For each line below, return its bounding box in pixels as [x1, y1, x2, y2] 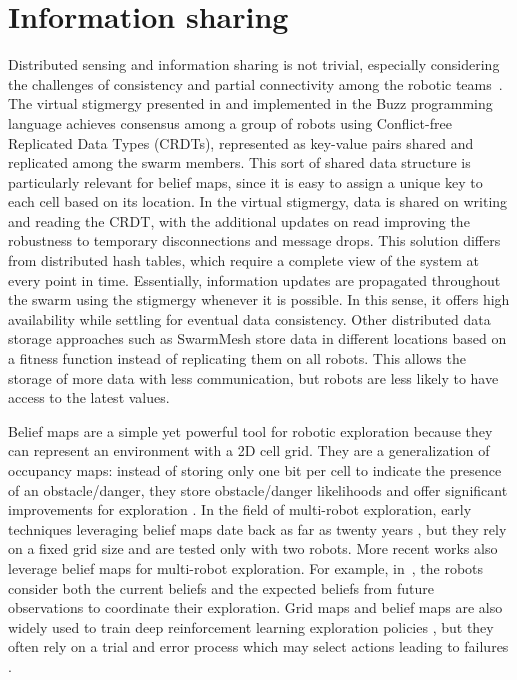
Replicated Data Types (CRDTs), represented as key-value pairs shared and [8, 132, 474, 153]
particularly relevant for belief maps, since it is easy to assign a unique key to [8, 171, 483, 192]
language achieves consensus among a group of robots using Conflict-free [8, 112, 452, 133]
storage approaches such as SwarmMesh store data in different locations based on [8, 328, 507, 349]
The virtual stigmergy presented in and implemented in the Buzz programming [8, 93, 493, 114]
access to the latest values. [8, 387, 170, 408]
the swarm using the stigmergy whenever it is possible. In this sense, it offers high [8, 289, 510, 310]
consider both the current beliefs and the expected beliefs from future [8, 577, 434, 598]
